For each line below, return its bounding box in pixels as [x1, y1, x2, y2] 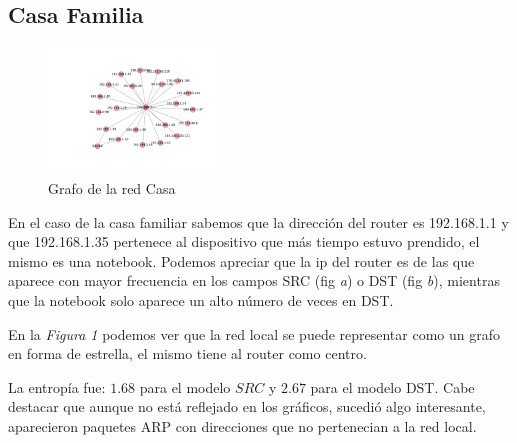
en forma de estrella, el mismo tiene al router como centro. [8, 343, 367, 364]
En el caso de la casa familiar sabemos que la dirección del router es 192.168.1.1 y [8, 211, 509, 232]
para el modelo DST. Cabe [310, 376, 475, 397]
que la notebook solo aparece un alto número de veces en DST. [8, 289, 394, 310]
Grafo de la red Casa [48, 177, 176, 198]
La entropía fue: [8, 376, 106, 397]
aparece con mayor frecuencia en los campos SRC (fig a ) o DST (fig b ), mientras [8, 270, 500, 291]
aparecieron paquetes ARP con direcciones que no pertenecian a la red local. [8, 415, 477, 436]
